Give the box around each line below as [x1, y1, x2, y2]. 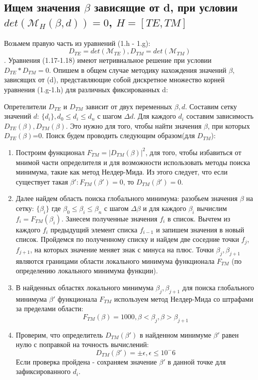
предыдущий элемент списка [50, 224, 138, 234]
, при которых [208, 120, 250, 131]
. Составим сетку [185, 101, 237, 111]
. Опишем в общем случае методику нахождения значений [49, 64, 227, 75]
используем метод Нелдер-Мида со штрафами [114, 293, 254, 304]
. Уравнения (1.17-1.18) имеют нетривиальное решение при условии [4, 55, 212, 65]
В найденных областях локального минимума [15, 282, 154, 292]
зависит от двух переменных [85, 101, 172, 111]
